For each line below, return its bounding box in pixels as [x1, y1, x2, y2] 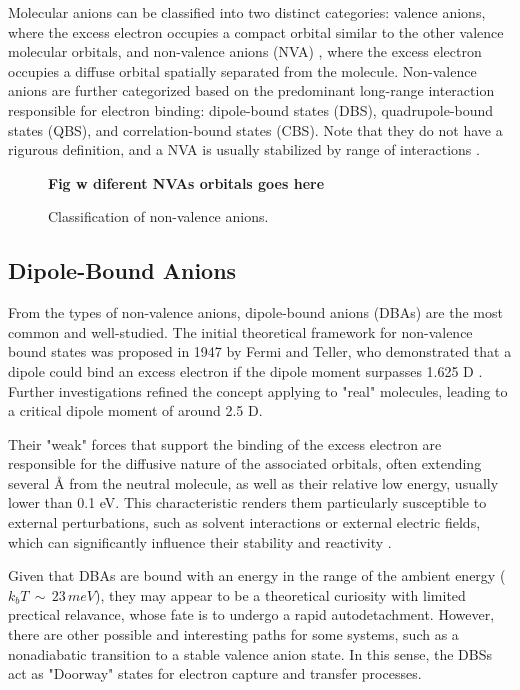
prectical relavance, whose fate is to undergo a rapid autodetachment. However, [8, 604, 495, 625]
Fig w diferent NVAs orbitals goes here [48, 172, 325, 193]
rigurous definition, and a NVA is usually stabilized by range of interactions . [8, 139, 480, 160]
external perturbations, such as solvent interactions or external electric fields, [8, 512, 481, 533]
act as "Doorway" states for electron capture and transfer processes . [8, 663, 422, 684]
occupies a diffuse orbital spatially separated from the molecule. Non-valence [8, 60, 477, 81]
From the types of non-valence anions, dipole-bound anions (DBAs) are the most [8, 302, 503, 323]
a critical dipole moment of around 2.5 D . [8, 400, 263, 421]
